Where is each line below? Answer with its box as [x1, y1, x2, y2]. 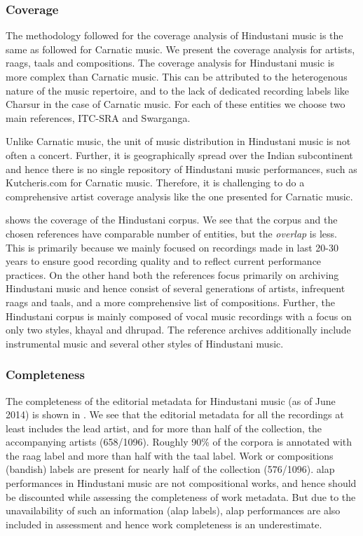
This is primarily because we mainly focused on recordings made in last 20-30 [6, 240, 339, 254]
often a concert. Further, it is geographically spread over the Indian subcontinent [6, 147, 353, 162]
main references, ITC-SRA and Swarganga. [6, 110, 191, 125]
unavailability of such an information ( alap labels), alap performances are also [6, 503, 341, 518]
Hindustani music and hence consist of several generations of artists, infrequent [6, 281, 345, 296]
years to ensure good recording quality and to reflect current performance [6, 254, 322, 268]
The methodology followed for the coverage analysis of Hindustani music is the [6, 28, 343, 43]
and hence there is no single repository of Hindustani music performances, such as [6, 161, 357, 176]
